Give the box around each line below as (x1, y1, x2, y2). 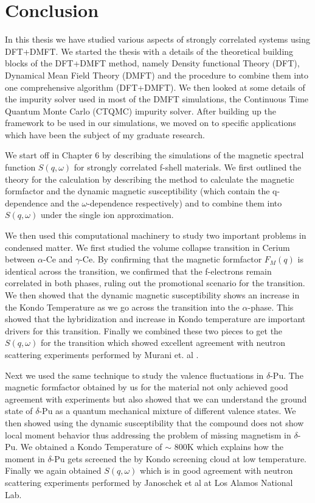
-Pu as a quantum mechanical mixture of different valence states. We (39, 404, 296, 417)
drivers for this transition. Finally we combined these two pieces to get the (5, 324, 283, 337)
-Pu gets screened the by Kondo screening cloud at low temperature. (51, 452, 306, 465)
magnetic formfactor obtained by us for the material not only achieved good (5, 381, 288, 393)
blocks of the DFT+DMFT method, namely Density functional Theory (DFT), (5, 57, 300, 69)
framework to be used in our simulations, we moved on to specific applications (5, 116, 296, 129)
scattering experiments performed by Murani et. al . (5, 348, 199, 361)
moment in (5, 452, 45, 465)
